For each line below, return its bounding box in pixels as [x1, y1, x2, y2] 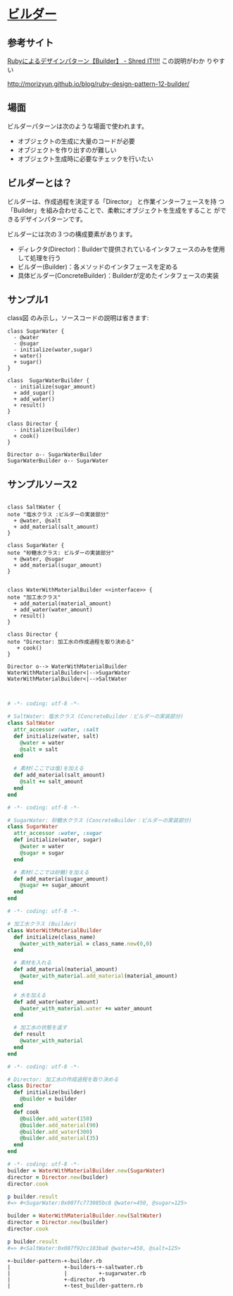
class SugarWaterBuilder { [7, 377, 90, 384]
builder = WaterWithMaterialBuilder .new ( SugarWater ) [7, 1167, 165, 1174]
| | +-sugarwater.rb [7, 1270, 146, 1277]
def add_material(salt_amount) [13, 771, 106, 779]
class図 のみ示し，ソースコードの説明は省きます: [7, 314, 149, 322]
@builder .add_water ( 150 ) [20, 1115, 93, 1122]
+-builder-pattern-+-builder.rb [7, 1257, 102, 1264]
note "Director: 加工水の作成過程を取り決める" [7, 639, 135, 646]
